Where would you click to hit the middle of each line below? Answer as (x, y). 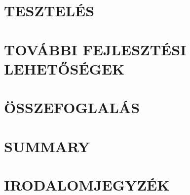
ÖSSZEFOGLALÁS (72, 107)
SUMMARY (47, 146)
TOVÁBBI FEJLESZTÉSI (95, 49)
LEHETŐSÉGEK (64, 68)
